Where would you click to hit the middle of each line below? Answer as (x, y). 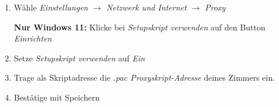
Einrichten (33, 38)
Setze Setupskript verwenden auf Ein (79, 58)
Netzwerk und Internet (147, 7)
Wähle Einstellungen (51, 7)
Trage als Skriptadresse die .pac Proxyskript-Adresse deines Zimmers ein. (144, 77)
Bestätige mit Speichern (57, 97)
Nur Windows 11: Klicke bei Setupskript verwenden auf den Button (139, 27)
